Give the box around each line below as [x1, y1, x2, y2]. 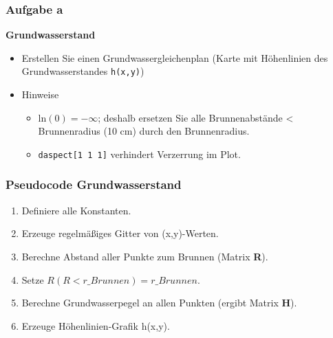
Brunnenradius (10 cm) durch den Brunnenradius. [38, 124, 250, 138]
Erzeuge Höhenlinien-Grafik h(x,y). [21, 318, 170, 333]
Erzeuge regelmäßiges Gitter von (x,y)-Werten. [21, 226, 219, 240]
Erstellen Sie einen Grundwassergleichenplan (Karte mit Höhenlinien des [21, 50, 328, 65]
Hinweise [21, 87, 59, 102]
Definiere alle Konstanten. [21, 203, 131, 217]
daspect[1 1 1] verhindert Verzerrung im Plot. [38, 146, 241, 161]
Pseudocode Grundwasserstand [6, 176, 182, 193]
